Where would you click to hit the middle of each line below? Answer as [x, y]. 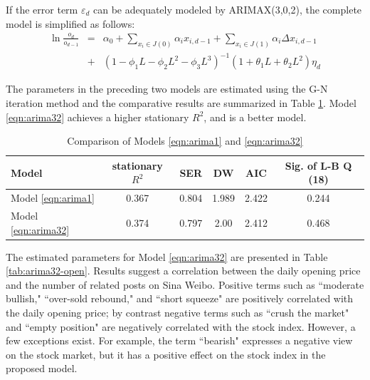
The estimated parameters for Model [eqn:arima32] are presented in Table [167, 256]
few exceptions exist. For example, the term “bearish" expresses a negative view [179, 340]
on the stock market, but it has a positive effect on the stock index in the [166, 354]
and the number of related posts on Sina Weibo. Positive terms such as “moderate [185, 284]
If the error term [42, 9]
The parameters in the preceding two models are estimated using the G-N [167, 89]
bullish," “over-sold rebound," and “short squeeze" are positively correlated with [180, 298]
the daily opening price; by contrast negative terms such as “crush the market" [178, 313]
